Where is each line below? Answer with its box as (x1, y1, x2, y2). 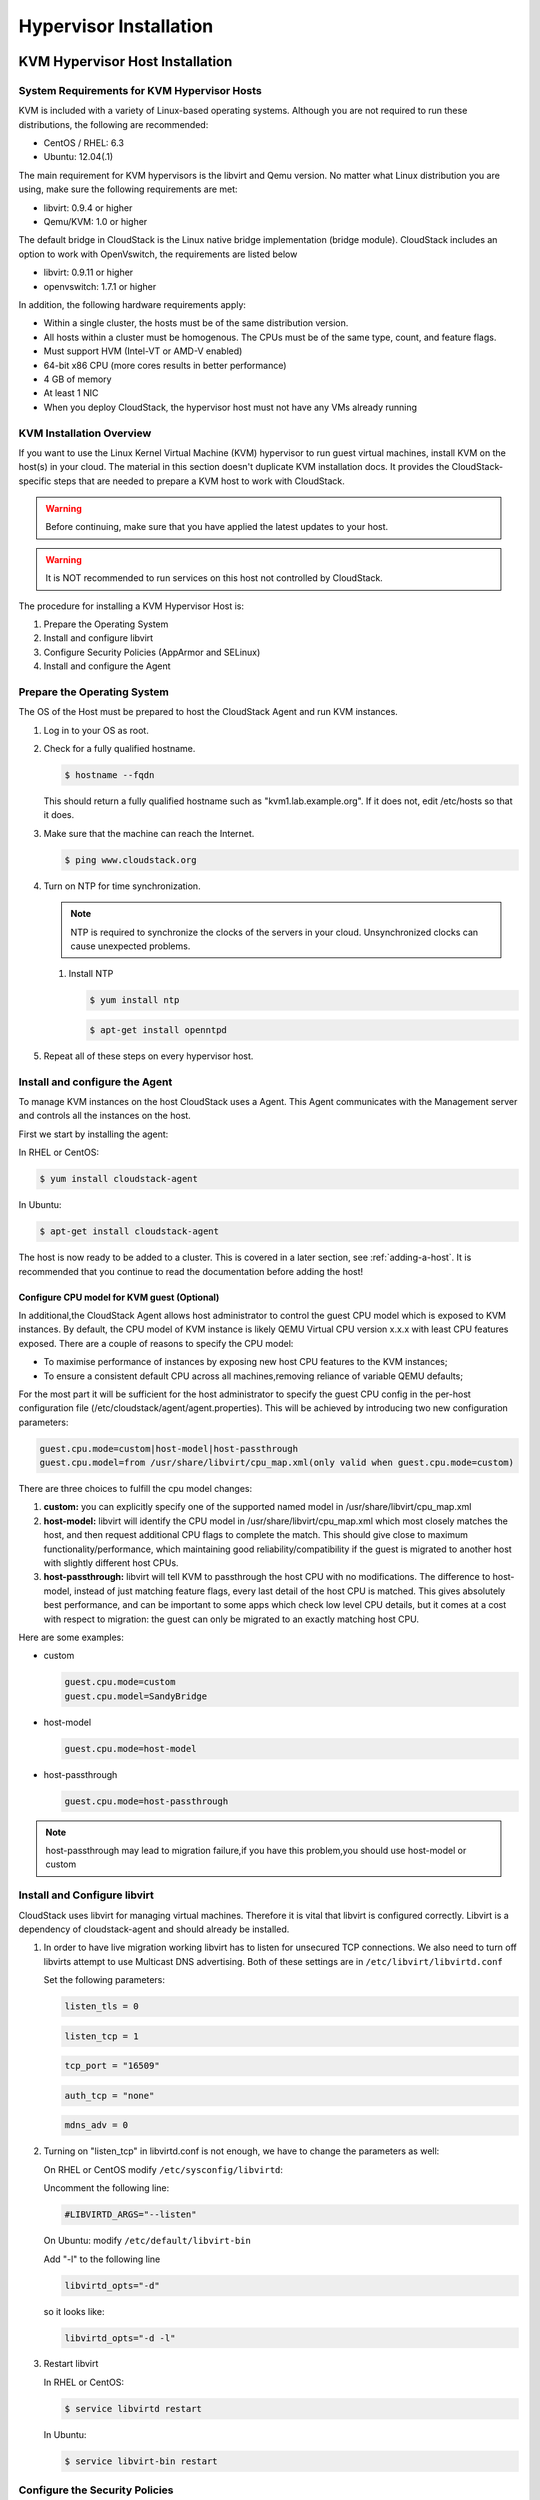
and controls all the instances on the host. (18, 1110, 192, 1122)
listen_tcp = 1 (64, 2030, 139, 2042)
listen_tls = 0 (64, 2001, 139, 2012)
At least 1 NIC (43, 387, 99, 399)
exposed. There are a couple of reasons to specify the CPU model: (18, 1337, 294, 1349)
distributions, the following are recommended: (18, 118, 209, 130)
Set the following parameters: (43, 1974, 165, 1986)
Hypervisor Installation (18, 15, 214, 37)
